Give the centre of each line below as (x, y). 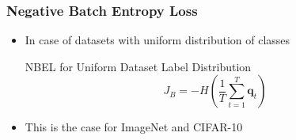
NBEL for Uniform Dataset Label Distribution (138, 66)
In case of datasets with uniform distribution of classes (157, 40)
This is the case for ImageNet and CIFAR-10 (134, 127)
